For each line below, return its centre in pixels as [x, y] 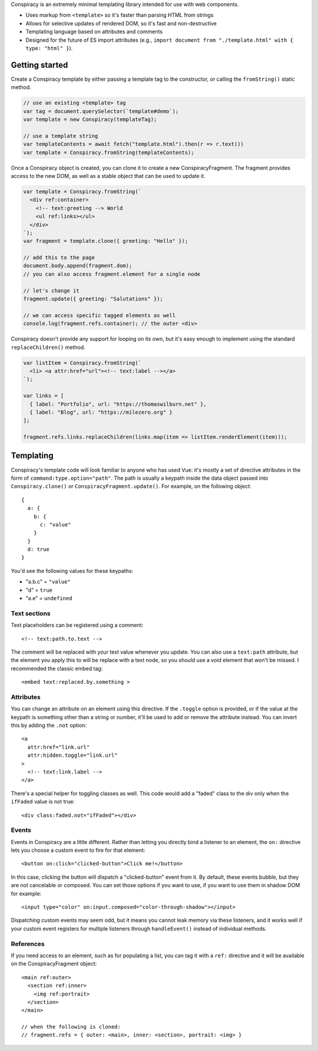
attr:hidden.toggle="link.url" [72, 755]
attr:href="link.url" [59, 747]
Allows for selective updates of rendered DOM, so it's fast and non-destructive [121, 23]
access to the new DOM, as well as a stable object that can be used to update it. [108, 176]
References [28, 944]
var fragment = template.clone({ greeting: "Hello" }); [106, 241]
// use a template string [61, 136]
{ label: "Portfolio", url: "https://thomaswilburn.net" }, [118, 404]
